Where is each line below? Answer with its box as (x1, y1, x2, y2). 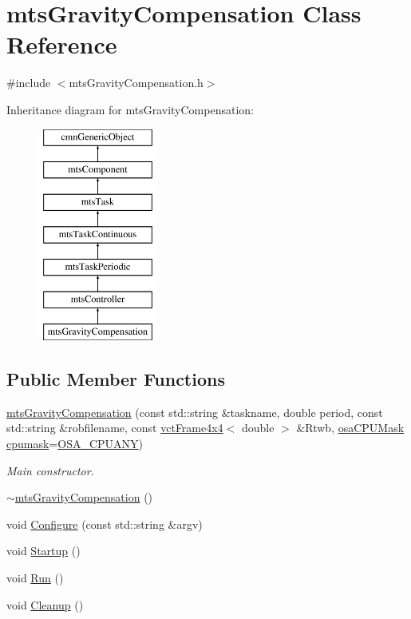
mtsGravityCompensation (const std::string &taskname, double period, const (6, 403, 383, 420)
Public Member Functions (6, 367, 225, 391)
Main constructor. (6, 462, 94, 478)
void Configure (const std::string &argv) (6, 515, 203, 532)
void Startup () (6, 542, 81, 559)
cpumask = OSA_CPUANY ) (6, 435, 144, 452)
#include (6, 74, 51, 91)
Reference (6, 28, 117, 61)
